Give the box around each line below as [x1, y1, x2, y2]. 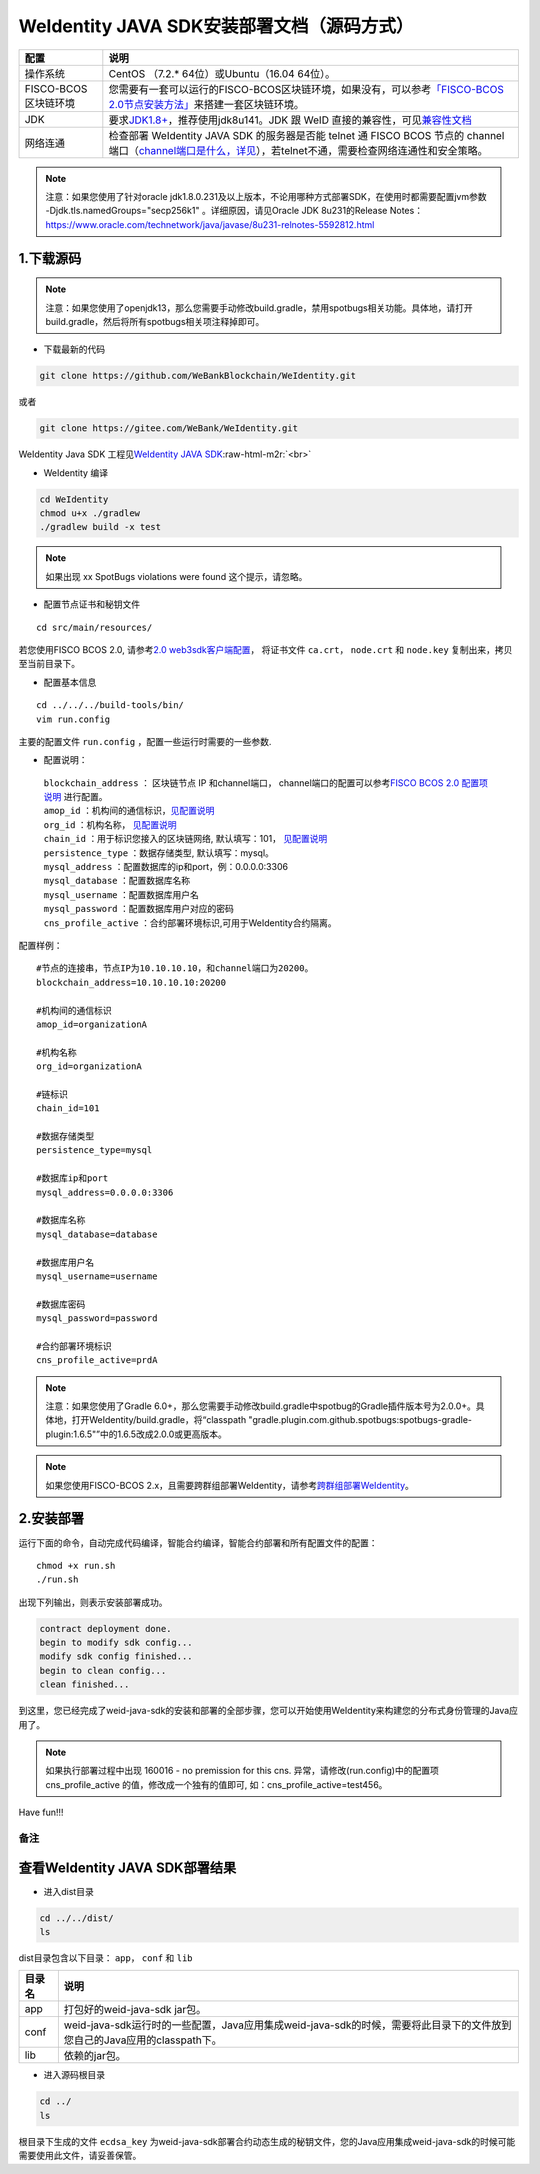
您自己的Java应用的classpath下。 [63, 2033, 222, 2047]
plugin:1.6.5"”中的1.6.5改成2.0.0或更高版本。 [45, 1428, 227, 1440]
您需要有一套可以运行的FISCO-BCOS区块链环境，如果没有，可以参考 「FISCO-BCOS [108, 82, 505, 96]
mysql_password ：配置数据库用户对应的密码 [43, 903, 234, 915]
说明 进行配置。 [43, 791, 108, 803]
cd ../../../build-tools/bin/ [36, 700, 185, 711]
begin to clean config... [39, 1665, 167, 1676]
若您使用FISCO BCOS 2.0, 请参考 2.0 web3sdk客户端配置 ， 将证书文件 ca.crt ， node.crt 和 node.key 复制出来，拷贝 [18, 643, 513, 655]
